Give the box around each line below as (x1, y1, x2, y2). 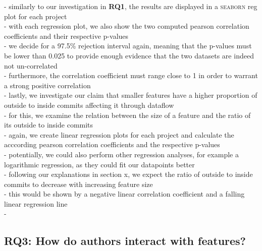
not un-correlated (4, 60, 58, 71)
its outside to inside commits (4, 119, 93, 130)
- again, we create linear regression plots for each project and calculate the (4, 129, 234, 140)
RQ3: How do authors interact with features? (4, 233, 246, 248)
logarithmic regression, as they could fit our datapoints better (4, 159, 195, 169)
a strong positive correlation (4, 80, 91, 90)
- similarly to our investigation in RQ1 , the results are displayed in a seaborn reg (4, 1, 257, 11)
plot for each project (4, 11, 67, 21)
